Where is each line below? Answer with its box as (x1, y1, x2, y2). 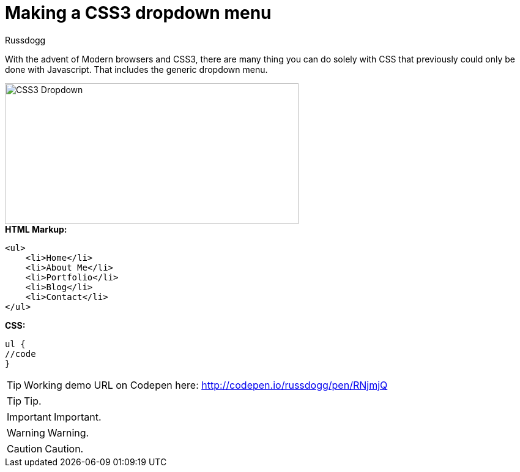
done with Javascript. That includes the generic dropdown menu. (5, 64, 268, 75)
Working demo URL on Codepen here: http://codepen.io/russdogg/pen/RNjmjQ (24, 378, 388, 391)
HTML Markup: (5, 223, 67, 234)
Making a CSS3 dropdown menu (5, 2, 272, 23)
